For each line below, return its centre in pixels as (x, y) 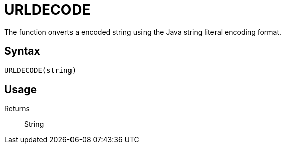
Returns (17, 109)
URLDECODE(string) (40, 70)
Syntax (22, 51)
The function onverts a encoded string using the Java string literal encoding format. (143, 32)
